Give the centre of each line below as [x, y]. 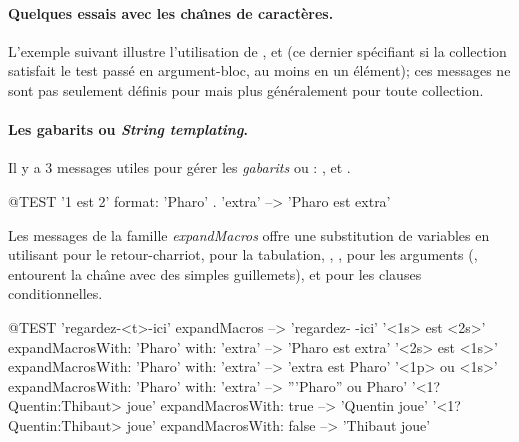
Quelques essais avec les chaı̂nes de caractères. [171, 12]
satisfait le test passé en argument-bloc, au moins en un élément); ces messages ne [259, 70]
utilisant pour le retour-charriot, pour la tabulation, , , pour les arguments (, [243, 254]
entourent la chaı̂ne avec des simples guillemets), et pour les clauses [215, 273]
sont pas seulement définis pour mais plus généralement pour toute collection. [246, 89]
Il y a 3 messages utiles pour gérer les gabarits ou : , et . [179, 167]
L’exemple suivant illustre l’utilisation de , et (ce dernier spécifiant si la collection [257, 50]
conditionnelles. [55, 293]
